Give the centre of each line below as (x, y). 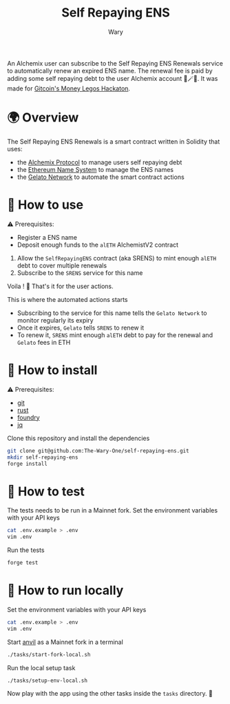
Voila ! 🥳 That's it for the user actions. (60, 286)
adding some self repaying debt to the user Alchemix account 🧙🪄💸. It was (113, 78)
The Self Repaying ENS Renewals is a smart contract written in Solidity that (114, 141)
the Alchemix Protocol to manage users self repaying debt (100, 162)
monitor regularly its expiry (55, 320)
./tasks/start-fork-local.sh (49, 654)
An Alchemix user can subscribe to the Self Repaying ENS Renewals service (115, 63)
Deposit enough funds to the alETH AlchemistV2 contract (98, 245)
